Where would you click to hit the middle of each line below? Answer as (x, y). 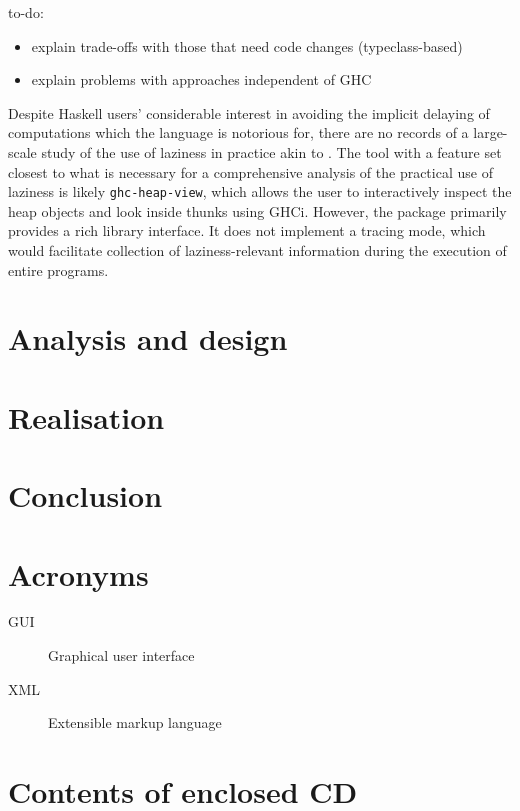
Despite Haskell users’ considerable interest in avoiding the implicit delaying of (249, 112)
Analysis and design (148, 338)
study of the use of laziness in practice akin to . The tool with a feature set (271, 151)
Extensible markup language (135, 722)
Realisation (86, 416)
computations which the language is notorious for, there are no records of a (238, 132)
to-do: (26, 12)
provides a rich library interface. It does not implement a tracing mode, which (247, 230)
